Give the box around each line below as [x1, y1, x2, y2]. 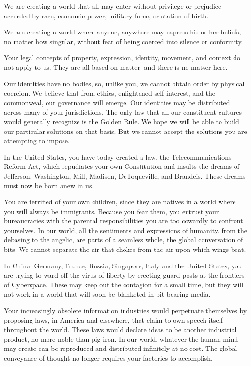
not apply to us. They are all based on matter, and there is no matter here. [4, 62, 228, 72]
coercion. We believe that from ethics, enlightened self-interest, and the [4, 88, 215, 98]
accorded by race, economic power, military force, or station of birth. [4, 10, 208, 20]
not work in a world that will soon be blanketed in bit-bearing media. [4, 289, 211, 299]
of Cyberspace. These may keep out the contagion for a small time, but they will [4, 279, 244, 289]
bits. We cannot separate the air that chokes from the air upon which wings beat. [4, 244, 246, 254]
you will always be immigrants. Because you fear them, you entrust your [4, 206, 219, 216]
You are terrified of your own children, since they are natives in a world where [4, 197, 236, 207]
